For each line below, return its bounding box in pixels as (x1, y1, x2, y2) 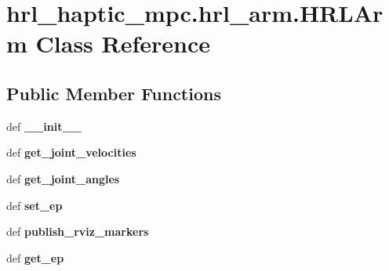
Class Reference (35, 27, 211, 60)
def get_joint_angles (6, 170, 120, 186)
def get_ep (6, 249, 64, 266)
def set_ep (6, 197, 63, 213)
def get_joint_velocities (6, 144, 136, 161)
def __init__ (6, 117, 82, 134)
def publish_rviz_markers (6, 223, 149, 240)
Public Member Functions (6, 81, 221, 105)
